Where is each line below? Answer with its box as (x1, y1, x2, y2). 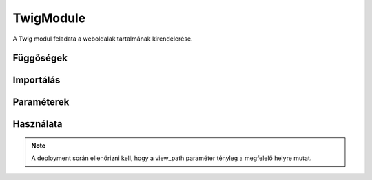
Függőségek (12, 52, 68, 64)
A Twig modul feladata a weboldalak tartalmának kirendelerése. (12, 34, 193, 43)
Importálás (12, 74, 61, 86)
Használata (12, 118, 63, 130)
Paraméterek (12, 97, 70, 108)
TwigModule (12, 10, 86, 26)
